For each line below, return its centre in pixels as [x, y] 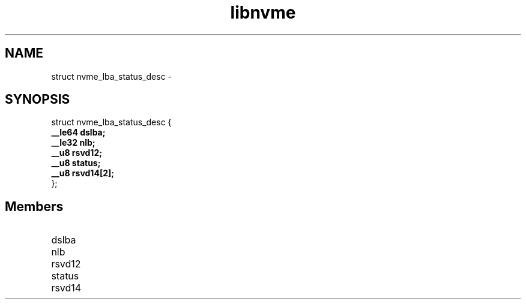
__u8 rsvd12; [77, 153]
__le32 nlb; [73, 143]
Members [34, 206]
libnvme [263, 13]
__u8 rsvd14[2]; [83, 173]
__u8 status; [76, 163]
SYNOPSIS [38, 100]
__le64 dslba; [78, 133]
